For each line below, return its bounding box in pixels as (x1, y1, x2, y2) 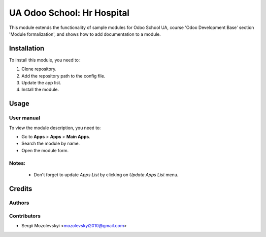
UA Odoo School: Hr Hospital (9, 7, 130, 18)
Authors (9, 199, 30, 206)
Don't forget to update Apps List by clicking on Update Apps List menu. (33, 172, 179, 178)
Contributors (9, 212, 41, 219)
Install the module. (21, 86, 59, 93)
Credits (9, 184, 33, 193)
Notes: (9, 159, 26, 166)
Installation (9, 44, 44, 53)
